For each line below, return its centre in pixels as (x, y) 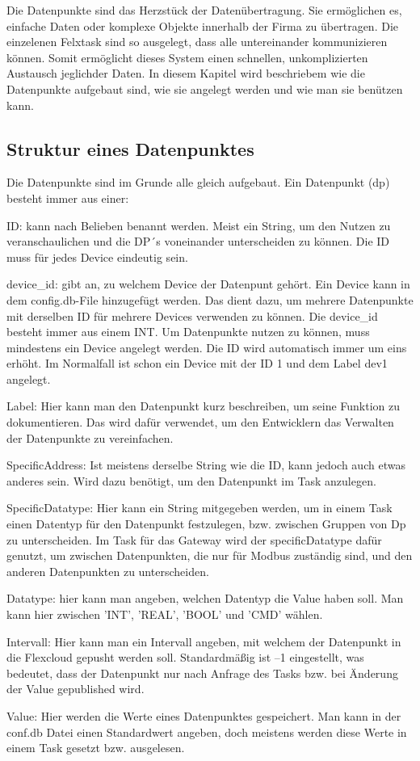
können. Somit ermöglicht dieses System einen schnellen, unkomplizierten (187, 57)
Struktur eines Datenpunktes (130, 148)
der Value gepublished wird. (76, 689)
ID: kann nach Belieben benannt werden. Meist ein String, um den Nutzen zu (199, 225)
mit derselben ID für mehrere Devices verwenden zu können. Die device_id (192, 315)
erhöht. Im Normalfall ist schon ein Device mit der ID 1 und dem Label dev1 (197, 363)
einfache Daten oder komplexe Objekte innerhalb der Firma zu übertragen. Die (203, 25)
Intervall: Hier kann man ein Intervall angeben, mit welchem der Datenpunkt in (204, 641)
